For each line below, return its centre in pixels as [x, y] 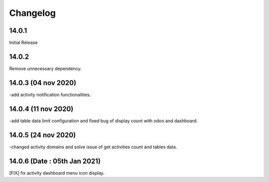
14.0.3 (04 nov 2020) [43, 83]
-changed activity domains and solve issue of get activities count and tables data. [93, 147]
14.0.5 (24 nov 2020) [43, 135]
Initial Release [23, 43]
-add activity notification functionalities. [50, 94]
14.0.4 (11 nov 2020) [41, 109]
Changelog [32, 13]
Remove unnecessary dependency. [45, 68]
